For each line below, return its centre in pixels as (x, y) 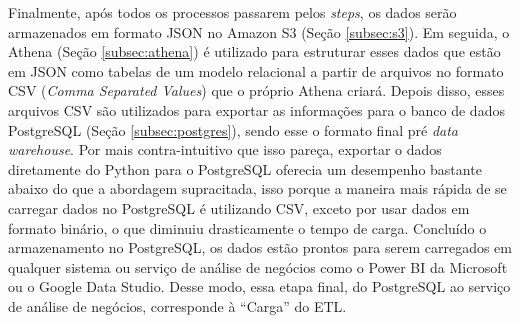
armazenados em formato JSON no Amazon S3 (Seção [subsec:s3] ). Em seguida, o (259, 31)
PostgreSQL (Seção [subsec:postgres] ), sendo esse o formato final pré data (233, 129)
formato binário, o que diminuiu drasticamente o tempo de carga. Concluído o (247, 227)
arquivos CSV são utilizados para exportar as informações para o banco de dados (256, 109)
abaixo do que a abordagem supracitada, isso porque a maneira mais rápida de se (257, 188)
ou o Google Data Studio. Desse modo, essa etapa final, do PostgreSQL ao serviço (259, 286)
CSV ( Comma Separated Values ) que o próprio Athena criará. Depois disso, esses (256, 90)
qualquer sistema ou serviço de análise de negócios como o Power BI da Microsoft (258, 266)
